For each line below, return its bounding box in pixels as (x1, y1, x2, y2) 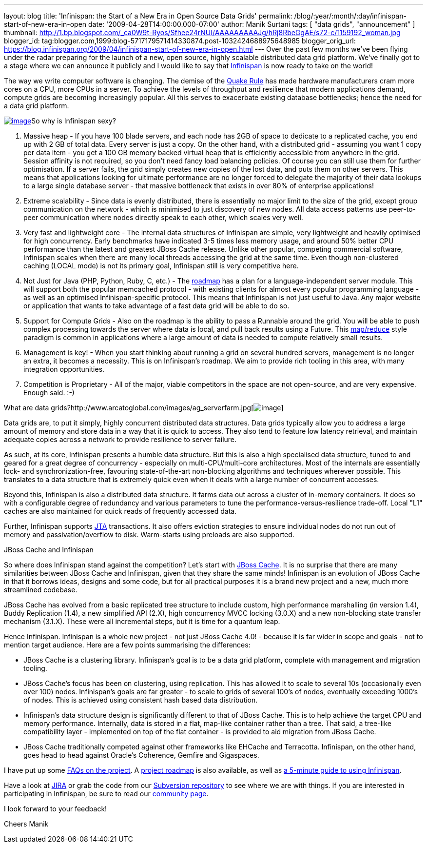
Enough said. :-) (23, 388, 75, 397)
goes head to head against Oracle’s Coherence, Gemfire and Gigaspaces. (23, 751, 259, 759)
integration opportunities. (23, 365, 105, 373)
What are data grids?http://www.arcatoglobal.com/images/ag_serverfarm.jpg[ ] (4, 403, 284, 412)
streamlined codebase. (4, 585, 78, 594)
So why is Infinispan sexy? (31, 117, 116, 125)
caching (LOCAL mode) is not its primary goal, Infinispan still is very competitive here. (23, 262, 299, 270)
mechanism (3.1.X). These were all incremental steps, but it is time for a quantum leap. (4, 617, 280, 625)
